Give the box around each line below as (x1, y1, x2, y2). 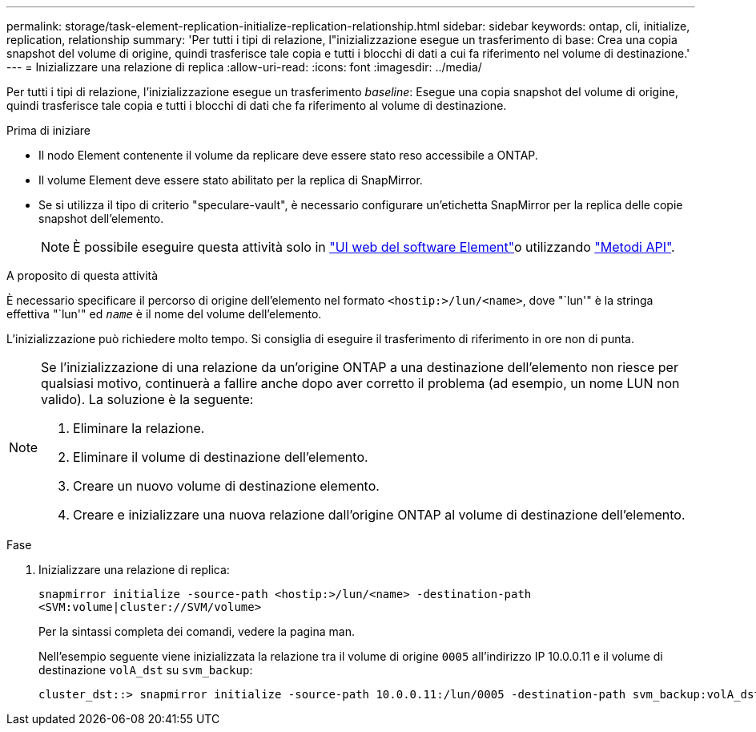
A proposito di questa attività (6, 269, 159, 282)
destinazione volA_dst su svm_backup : (38, 663, 253, 677)
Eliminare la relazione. (73, 420, 205, 436)
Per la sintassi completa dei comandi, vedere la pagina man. (38, 625, 355, 638)
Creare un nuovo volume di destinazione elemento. (73, 478, 380, 494)
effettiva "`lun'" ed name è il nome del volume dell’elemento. (6, 307, 322, 321)
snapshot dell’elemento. (38, 212, 164, 225)
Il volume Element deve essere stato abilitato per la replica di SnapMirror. (38, 173, 423, 187)
